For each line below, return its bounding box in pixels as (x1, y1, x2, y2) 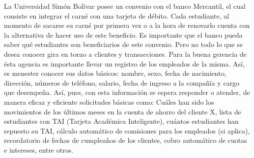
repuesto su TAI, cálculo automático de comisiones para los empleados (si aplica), (4, 125, 250, 135)
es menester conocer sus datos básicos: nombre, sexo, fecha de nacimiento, (4, 68, 226, 78)
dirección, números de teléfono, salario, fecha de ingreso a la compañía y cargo (4, 77, 240, 88)
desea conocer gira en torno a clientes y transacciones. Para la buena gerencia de (4, 48, 247, 59)
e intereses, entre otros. (4, 144, 74, 155)
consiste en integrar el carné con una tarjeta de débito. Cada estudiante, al (4, 10, 229, 21)
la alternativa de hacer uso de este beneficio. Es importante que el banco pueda (4, 29, 243, 40)
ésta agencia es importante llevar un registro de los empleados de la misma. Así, (4, 58, 245, 68)
